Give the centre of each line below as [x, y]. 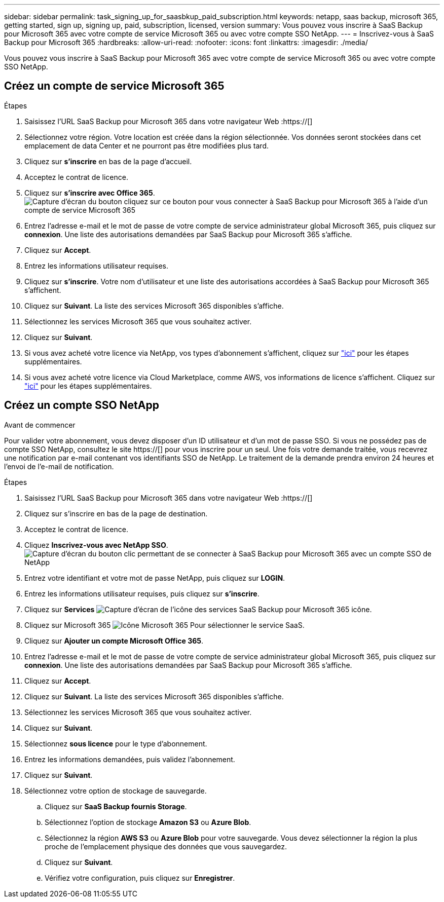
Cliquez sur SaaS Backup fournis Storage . [116, 806]
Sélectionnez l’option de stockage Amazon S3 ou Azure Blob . [148, 822]
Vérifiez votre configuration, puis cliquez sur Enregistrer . [140, 878]
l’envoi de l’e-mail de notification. [59, 466]
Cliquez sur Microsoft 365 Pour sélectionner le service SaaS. [164, 625]
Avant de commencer [40, 425]
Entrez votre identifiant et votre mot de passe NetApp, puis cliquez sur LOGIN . [155, 578]
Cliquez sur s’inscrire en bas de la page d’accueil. [108, 161]
